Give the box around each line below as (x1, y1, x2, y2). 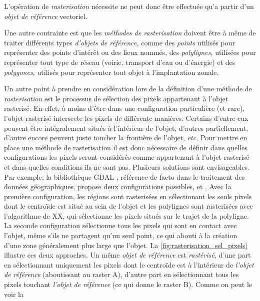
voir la (4, 289, 23, 299)
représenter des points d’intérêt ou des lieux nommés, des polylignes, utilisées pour (4, 47, 256, 57)
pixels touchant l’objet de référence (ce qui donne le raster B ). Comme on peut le (4, 279, 252, 290)
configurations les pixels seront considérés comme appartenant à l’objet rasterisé (4, 152, 249, 162)
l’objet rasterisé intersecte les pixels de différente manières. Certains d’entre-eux (4, 112, 248, 123)
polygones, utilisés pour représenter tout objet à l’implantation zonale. (4, 66, 219, 77)
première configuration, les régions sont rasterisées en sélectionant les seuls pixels (4, 191, 252, 201)
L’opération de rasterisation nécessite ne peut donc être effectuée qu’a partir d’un (4, 1, 254, 11)
